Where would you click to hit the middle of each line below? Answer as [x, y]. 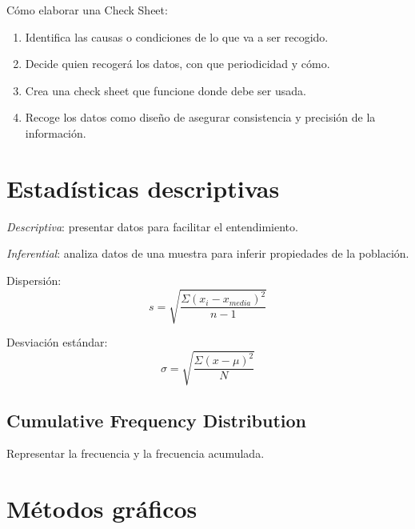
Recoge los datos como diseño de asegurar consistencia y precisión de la [200, 117]
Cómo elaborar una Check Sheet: [87, 10]
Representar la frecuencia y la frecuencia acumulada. [136, 453]
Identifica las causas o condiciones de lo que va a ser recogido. [177, 36]
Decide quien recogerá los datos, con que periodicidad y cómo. [178, 64]
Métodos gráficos [102, 509]
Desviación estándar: [57, 342]
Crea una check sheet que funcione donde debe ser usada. [166, 90]
